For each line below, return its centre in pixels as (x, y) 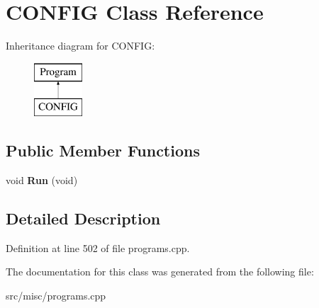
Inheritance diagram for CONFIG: (80, 46)
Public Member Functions (103, 150)
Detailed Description (83, 218)
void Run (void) (42, 180)
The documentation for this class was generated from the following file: (160, 272)
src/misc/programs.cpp (56, 296)
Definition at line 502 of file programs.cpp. (98, 247)
